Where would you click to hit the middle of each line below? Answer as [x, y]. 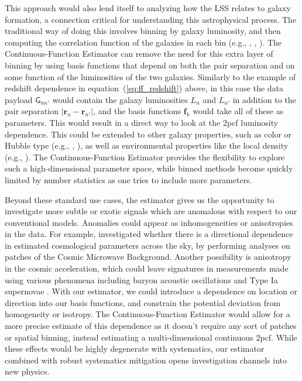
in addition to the [264, 99]
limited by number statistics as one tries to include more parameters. [128, 179]
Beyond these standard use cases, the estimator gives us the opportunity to [140, 199]
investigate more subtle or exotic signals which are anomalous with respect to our [151, 211]
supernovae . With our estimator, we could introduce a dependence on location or [151, 291]
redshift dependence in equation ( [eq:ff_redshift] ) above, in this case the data [144, 88]
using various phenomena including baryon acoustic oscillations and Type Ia [141, 279]
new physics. [27, 371]
